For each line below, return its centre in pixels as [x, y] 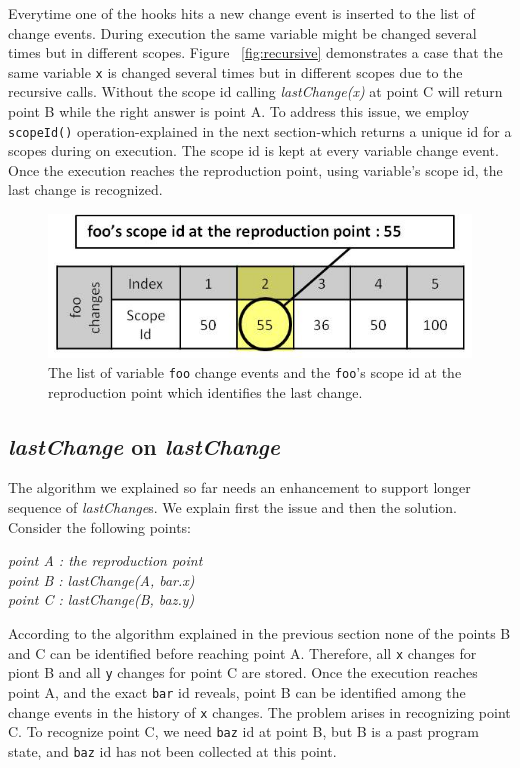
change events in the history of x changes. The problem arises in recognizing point [259, 711]
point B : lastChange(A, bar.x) [101, 579]
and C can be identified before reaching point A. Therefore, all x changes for [242, 652]
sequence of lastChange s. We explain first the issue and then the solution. [232, 507]
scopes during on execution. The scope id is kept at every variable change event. [253, 150]
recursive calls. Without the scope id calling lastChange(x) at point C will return [255, 91]
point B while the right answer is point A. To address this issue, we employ [239, 111]
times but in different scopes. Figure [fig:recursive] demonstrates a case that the [255, 52]
